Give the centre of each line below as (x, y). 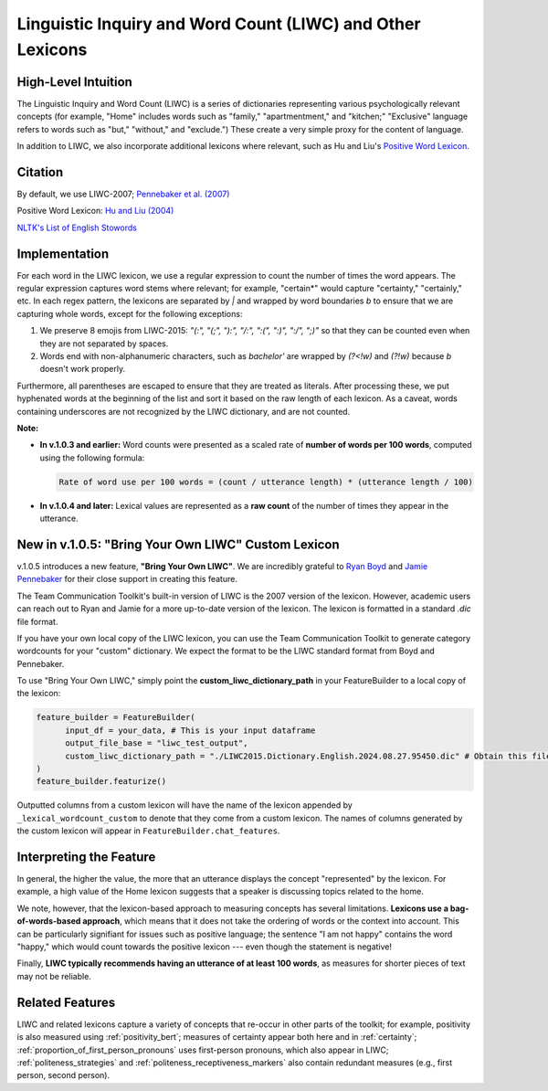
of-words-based (49, 921)
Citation (40, 172)
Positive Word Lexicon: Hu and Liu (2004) (95, 211)
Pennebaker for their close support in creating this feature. (127, 579)
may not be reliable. (54, 976)
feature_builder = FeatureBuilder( (116, 718)
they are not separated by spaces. (104, 344)
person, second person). (63, 1075)
